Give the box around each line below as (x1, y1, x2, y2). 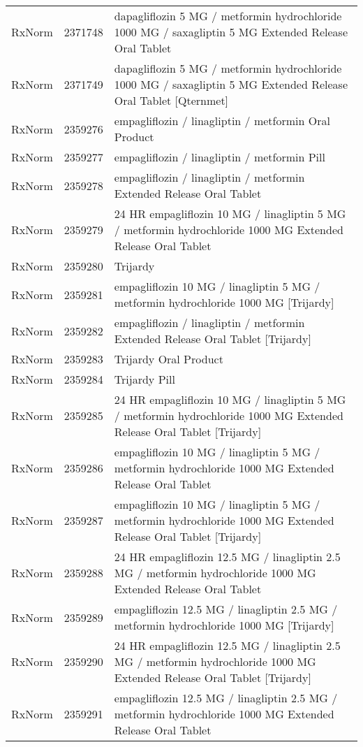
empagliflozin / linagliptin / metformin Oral (114, 113, 330, 129)
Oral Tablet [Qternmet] (114, 92, 229, 108)
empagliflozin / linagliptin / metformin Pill (114, 149, 325, 165)
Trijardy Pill (114, 371, 175, 387)
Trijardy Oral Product (114, 351, 223, 367)
